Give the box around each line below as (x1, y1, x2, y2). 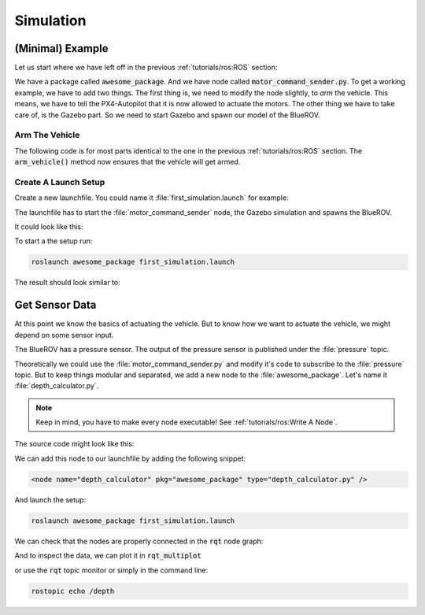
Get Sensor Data (14, 298, 97, 312)
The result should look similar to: (14, 278, 121, 287)
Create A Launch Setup (14, 176, 105, 187)
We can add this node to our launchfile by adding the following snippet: (14, 454, 246, 463)
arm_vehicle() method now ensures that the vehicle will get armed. (14, 157, 241, 167)
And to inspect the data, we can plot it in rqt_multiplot (14, 551, 201, 561)
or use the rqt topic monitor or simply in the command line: (14, 565, 209, 575)
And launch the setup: (14, 495, 87, 504)
